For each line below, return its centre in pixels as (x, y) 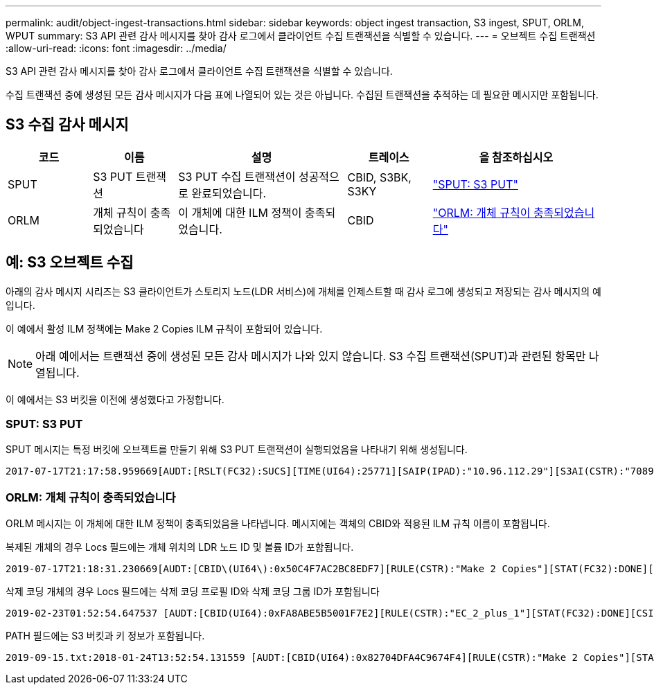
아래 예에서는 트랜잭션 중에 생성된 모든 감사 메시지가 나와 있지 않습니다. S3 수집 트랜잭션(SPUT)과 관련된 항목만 (311, 356)
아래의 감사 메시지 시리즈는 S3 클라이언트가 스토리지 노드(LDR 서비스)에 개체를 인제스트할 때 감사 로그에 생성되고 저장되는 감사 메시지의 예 (303, 291)
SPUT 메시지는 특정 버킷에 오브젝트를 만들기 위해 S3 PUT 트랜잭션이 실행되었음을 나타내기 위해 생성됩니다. (237, 450)
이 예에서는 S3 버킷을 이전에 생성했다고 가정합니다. (115, 399)
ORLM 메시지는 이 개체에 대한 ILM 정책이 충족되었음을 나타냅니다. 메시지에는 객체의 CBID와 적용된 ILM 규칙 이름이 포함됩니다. (278, 524)
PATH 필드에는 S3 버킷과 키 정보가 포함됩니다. (105, 636)
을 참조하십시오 (516, 157)
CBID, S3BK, (379, 177)
